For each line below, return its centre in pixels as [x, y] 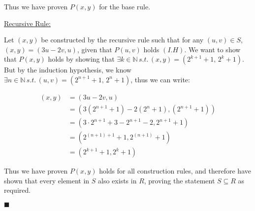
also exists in [117, 180]
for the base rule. [125, 6]
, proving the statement [179, 180]
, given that [95, 49]
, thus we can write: [160, 79]
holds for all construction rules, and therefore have [175, 171]
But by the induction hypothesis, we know [68, 70]
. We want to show [212, 49]
